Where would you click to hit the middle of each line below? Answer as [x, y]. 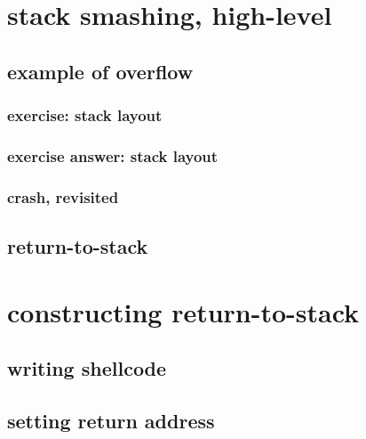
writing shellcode [87, 368]
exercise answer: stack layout [113, 155]
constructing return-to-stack [183, 311]
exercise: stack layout [85, 115]
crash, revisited [63, 196]
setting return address [111, 421]
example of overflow [100, 71]
